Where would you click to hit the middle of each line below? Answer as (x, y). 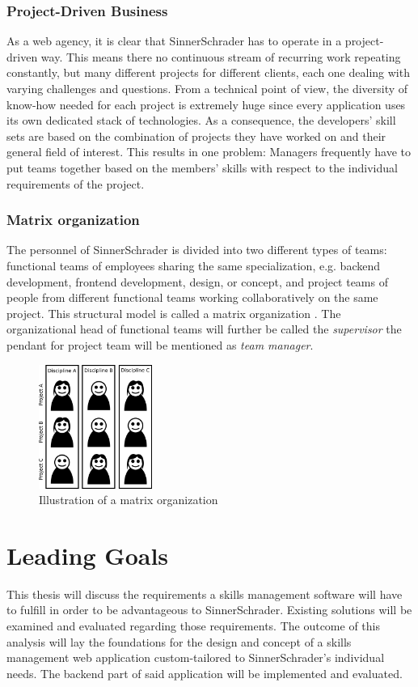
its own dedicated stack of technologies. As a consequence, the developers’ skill (201, 120)
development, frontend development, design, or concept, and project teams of (197, 281)
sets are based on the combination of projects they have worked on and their (196, 136)
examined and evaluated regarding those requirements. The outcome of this (193, 626)
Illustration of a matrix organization (129, 500)
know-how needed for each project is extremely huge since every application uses (206, 104)
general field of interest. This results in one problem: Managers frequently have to (209, 152)
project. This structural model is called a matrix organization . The (174, 313)
